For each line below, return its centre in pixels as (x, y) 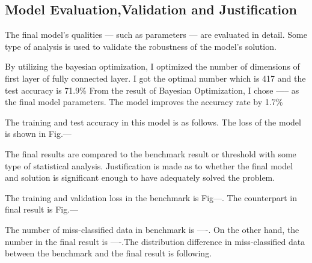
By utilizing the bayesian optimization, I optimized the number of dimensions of (152, 66)
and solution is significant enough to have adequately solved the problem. (140, 177)
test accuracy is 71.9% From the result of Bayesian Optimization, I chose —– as (152, 90)
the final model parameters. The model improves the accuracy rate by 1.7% (144, 102)
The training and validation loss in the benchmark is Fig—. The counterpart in (151, 197)
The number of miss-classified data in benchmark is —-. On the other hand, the (152, 229)
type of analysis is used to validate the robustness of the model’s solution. (141, 46)
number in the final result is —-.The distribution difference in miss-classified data (155, 241)
